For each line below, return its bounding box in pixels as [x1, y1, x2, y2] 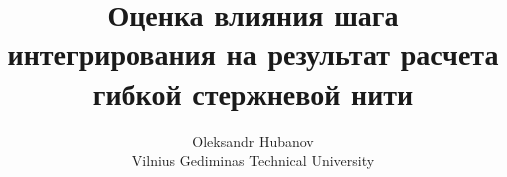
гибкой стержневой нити [92, 72, 414, 113]
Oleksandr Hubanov [192, 130, 314, 151]
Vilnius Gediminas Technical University [131, 150, 375, 171]
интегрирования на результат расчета [7, 33, 499, 74]
